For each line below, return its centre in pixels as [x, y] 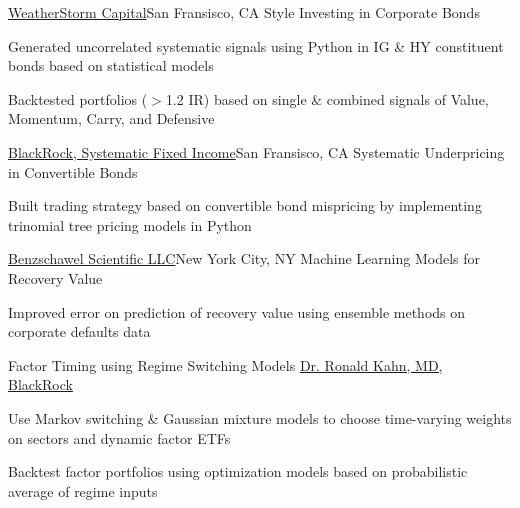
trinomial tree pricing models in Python [130, 224]
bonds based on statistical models [111, 65]
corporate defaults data [79, 331]
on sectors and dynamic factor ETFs [119, 437]
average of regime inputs [83, 490]
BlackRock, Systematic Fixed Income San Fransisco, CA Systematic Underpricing [256, 151]
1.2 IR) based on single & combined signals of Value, [327, 98]
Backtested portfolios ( [78, 98]
